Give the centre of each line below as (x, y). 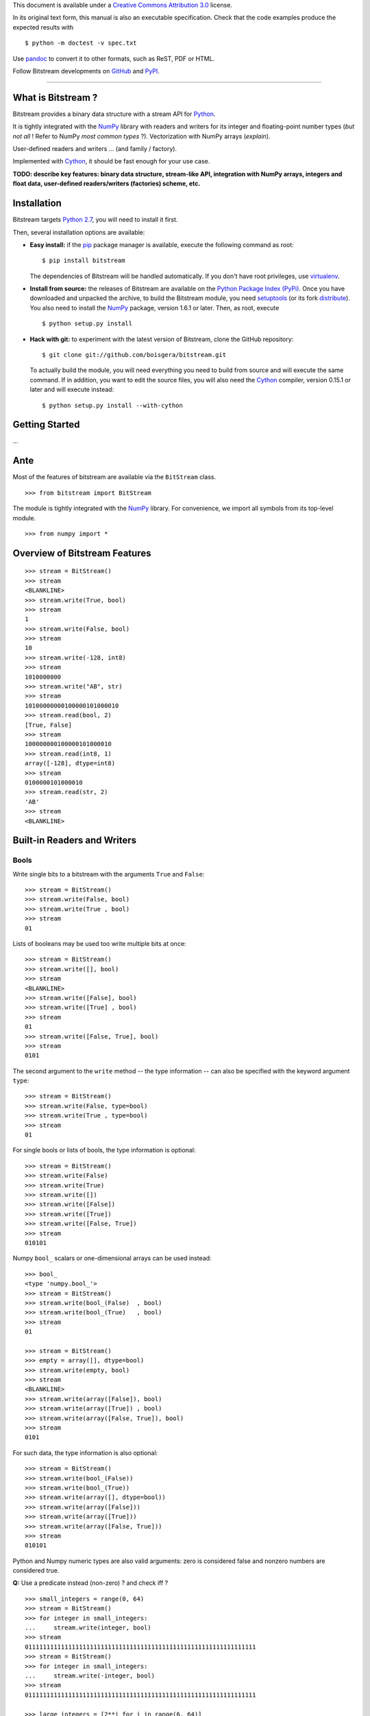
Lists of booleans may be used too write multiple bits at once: (99, 944)
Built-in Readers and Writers (75, 840)
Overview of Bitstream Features (82, 553)
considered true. (36, 1570)
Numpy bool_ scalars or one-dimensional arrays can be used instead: (112, 1258)
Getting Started (46, 425)
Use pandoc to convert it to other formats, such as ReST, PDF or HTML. (114, 58)
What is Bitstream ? (55, 97)
